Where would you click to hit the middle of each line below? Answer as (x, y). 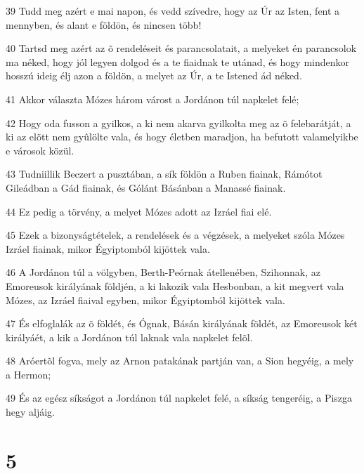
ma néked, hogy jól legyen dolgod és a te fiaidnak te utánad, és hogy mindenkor (178, 61)
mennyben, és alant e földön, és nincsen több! (104, 24)
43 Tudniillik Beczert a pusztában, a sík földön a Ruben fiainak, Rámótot (164, 174)
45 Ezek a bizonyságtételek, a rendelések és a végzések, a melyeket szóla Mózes (175, 235)
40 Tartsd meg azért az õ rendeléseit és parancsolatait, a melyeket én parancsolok (181, 48)
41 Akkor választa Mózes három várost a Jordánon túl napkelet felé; (152, 99)
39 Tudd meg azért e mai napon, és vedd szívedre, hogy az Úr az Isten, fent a (173, 11)
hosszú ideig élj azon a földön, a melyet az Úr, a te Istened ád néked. (154, 75)
